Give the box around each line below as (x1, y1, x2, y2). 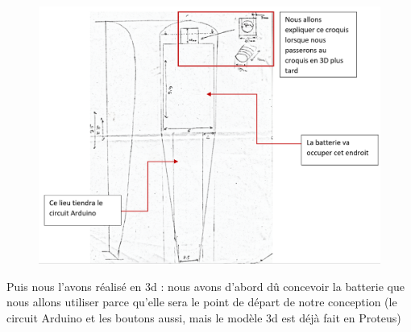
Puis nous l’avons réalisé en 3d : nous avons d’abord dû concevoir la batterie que (6, 277, 405, 294)
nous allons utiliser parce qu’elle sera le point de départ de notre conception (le (6, 293, 397, 310)
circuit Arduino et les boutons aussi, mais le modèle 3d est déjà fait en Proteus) (6, 309, 401, 326)
